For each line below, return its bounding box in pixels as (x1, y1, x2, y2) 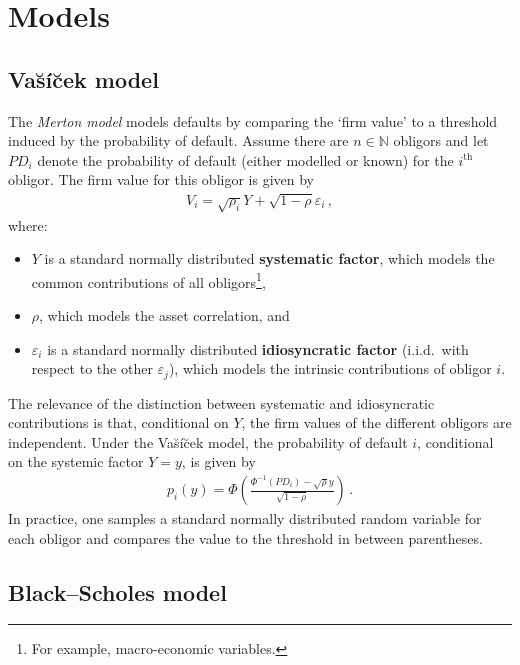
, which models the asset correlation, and (39, 304, 290, 325)
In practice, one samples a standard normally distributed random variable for (8, 508, 482, 529)
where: (8, 214, 48, 235)
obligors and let (393, 130, 489, 151)
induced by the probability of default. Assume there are (8, 130, 349, 151)
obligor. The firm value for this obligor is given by (8, 169, 314, 190)
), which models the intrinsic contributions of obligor (168, 358, 492, 379)
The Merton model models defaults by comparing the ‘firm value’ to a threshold (8, 110, 498, 131)
